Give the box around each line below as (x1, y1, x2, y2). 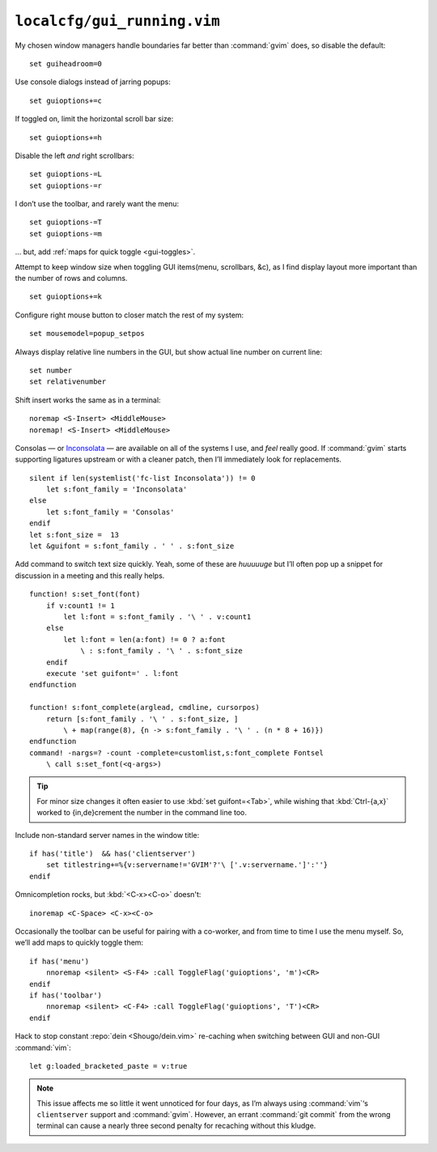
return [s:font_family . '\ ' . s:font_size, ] (45, 714, 239, 724)
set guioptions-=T (29, 218, 103, 227)
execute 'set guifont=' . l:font (45, 669, 180, 678)
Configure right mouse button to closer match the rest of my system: (15, 310, 244, 320)
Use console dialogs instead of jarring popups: (15, 77, 172, 87)
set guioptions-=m (29, 229, 103, 238)
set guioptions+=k (29, 292, 103, 301)
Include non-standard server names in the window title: (15, 830, 200, 840)
